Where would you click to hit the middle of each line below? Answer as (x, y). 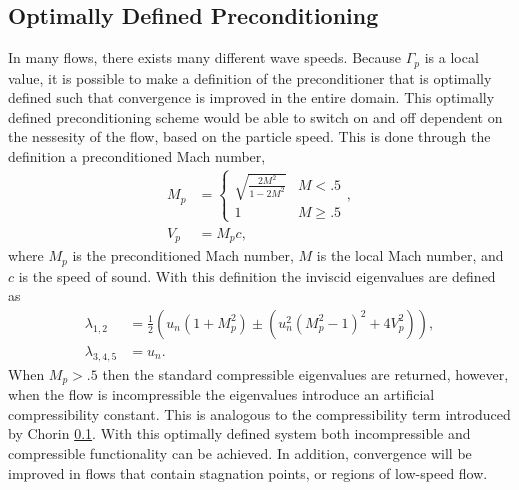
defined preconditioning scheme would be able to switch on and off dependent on (255, 116)
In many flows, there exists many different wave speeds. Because (205, 57)
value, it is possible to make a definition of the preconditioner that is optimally (250, 77)
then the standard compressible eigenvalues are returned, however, (305, 373)
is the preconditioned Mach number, (183, 255)
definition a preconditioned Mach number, (137, 156)
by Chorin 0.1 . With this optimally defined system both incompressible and (239, 433)
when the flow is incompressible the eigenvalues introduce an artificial (221, 394)
